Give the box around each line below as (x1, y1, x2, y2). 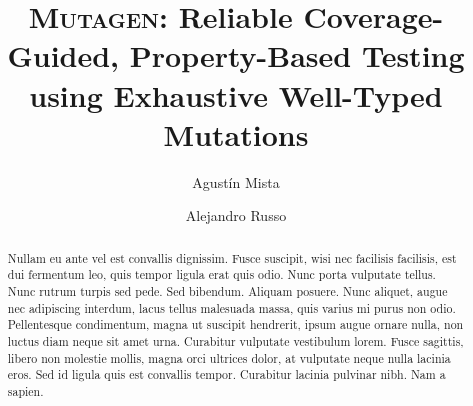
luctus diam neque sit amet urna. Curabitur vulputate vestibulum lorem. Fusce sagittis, (7, 332, 464, 349)
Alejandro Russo (185, 205, 287, 226)
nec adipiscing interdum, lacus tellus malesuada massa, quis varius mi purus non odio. (7, 299, 456, 316)
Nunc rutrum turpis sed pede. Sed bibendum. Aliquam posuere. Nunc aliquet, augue (7, 282, 448, 299)
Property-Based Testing (129, 35, 465, 76)
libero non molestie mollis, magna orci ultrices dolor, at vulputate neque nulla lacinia (7, 349, 451, 366)
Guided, (7, 35, 120, 76)
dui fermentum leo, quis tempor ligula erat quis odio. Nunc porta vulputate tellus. (7, 266, 436, 283)
